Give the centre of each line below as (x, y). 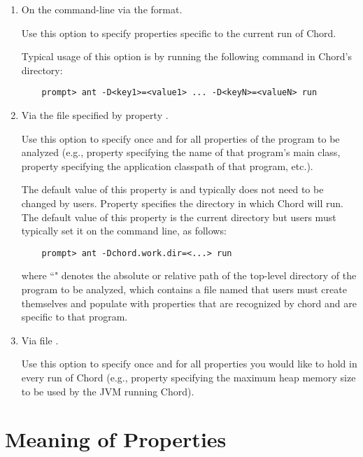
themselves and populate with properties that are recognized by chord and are (189, 303)
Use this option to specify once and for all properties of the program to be (180, 138)
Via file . (40, 340)
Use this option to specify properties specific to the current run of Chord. (179, 33)
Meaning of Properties (116, 439)
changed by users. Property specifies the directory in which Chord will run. (182, 203)
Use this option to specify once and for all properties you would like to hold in (189, 364)
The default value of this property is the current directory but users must (179, 217)
